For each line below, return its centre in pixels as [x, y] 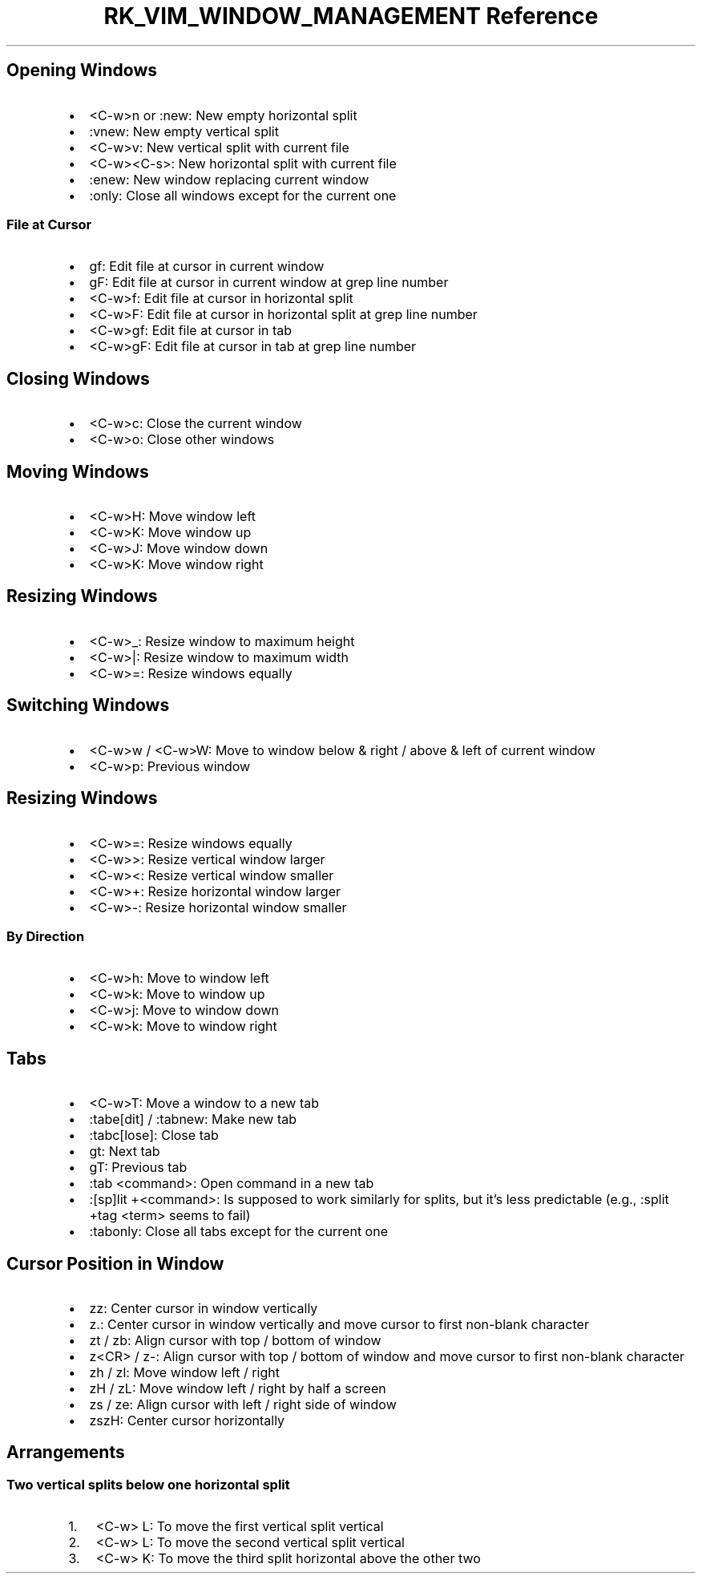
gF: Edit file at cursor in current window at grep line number [269, 283]
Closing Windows [78, 378]
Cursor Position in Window [115, 1263]
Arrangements [66, 1453]
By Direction [46, 936]
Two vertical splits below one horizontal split [148, 1484]
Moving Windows [78, 471]
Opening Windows [82, 71]
